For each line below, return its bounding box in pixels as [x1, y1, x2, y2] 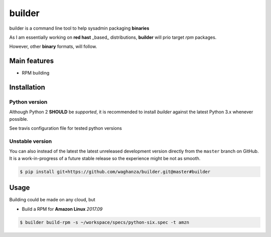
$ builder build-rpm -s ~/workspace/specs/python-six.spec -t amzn [20, 219, 190, 225]
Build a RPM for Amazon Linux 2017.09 [22, 206, 103, 212]
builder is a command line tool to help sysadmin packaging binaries [9, 25, 150, 31]
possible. [9, 116, 29, 122]
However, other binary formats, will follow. [9, 43, 97, 50]
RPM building [22, 70, 50, 76]
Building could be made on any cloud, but [9, 197, 95, 203]
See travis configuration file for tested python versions [9, 125, 122, 131]
